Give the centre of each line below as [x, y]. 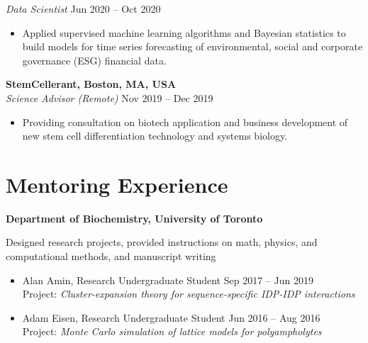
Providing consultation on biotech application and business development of [185, 122]
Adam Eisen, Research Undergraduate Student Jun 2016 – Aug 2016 [171, 317]
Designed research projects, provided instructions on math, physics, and [162, 242]
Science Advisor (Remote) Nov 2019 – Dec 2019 [110, 97]
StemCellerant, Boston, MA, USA [91, 84]
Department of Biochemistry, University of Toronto [134, 218]
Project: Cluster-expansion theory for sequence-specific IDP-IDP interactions [189, 294]
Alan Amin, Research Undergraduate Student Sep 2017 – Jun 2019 [168, 280]
